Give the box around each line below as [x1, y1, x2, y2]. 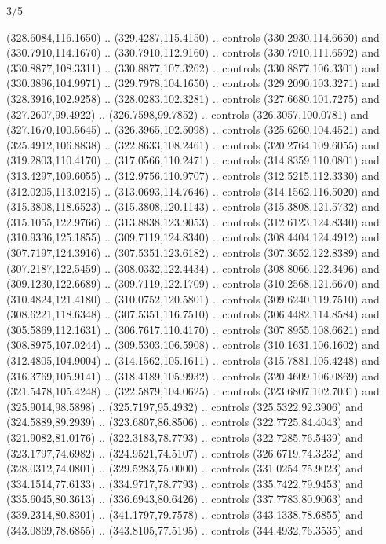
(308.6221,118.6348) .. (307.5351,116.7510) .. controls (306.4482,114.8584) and [6, 306, 380, 322]
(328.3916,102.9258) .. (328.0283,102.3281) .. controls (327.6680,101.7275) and [6, 90, 380, 106]
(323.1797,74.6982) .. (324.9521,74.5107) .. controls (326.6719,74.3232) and [6, 444, 363, 461]
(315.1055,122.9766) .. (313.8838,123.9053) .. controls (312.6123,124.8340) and [6, 213, 380, 230]
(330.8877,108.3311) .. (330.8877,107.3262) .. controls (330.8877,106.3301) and [6, 59, 380, 75]
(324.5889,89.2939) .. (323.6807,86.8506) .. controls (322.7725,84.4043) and [6, 414, 363, 430]
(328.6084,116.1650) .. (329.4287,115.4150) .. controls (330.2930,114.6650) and [6, 28, 380, 45]
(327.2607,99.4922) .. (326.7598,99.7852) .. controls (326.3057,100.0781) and [6, 105, 369, 122]
